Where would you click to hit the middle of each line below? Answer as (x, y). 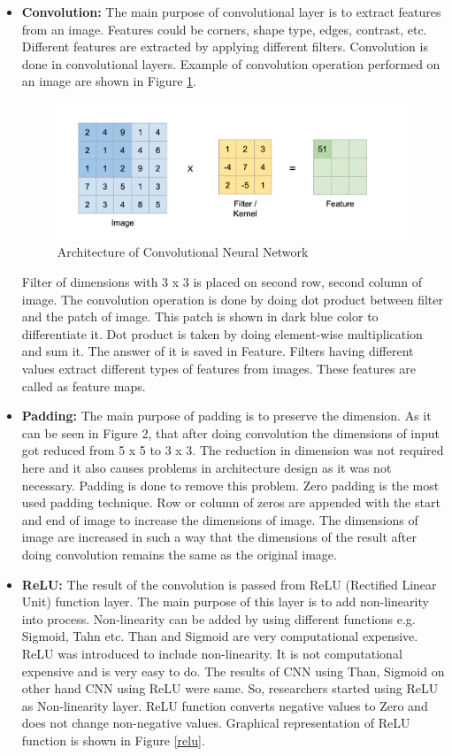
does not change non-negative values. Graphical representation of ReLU (216, 723)
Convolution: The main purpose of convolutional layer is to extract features (231, 12)
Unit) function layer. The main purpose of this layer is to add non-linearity (225, 602)
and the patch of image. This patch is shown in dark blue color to (200, 316)
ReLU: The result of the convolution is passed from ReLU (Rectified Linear (229, 584)
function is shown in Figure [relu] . (113, 740)
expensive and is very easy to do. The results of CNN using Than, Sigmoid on (233, 671)
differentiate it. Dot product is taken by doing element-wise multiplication (222, 333)
